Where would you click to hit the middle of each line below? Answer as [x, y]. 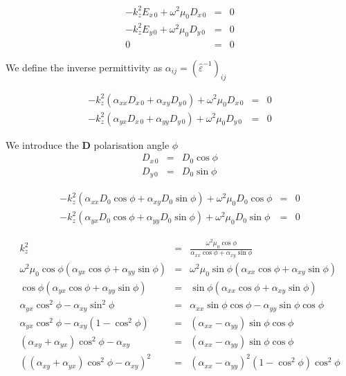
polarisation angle [131, 144]
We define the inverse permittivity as [84, 67]
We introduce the [42, 144]
